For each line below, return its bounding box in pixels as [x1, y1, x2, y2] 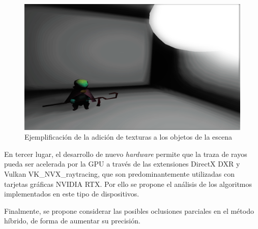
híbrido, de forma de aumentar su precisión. [4, 215, 140, 226]
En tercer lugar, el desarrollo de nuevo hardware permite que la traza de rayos [4, 148, 247, 159]
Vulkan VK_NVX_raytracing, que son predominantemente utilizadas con [4, 168, 235, 179]
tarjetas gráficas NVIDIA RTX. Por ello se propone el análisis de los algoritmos [4, 178, 252, 189]
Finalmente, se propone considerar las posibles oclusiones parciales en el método [4, 205, 254, 216]
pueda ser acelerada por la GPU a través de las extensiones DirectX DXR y [4, 158, 240, 169]
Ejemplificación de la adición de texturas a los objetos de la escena [24, 132, 233, 142]
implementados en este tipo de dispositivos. [4, 188, 139, 199]
